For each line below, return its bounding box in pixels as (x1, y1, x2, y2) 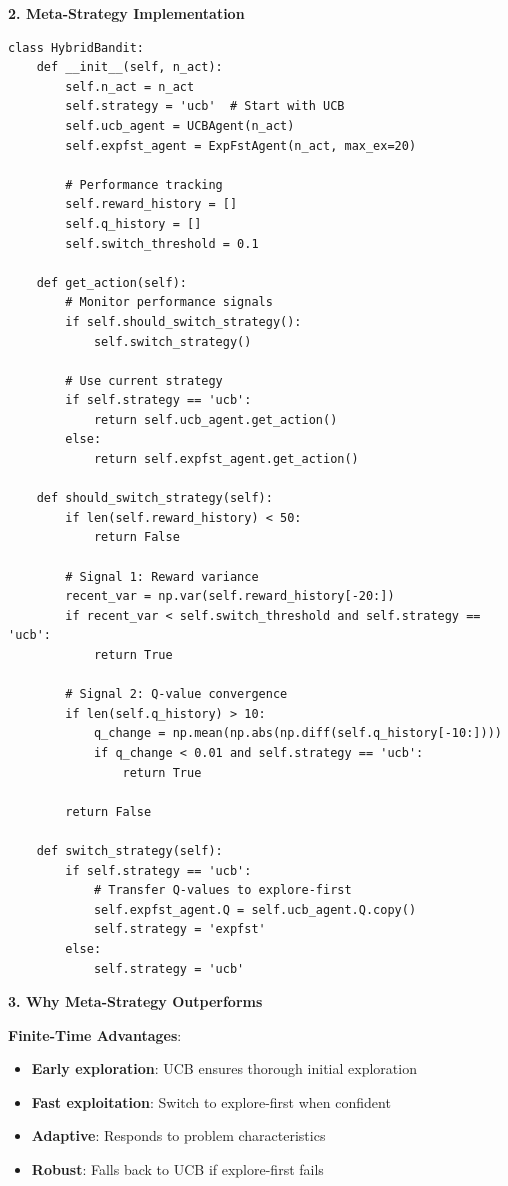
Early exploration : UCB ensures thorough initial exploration (31, 1058, 417, 1079)
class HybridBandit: (8, 40, 145, 55)
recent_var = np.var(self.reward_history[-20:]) (65, 589, 395, 604)
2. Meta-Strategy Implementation (8, 3, 245, 23)
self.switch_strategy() (93, 334, 252, 349)
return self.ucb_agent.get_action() (93, 412, 338, 427)
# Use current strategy (65, 373, 223, 388)
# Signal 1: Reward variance (65, 569, 259, 584)
